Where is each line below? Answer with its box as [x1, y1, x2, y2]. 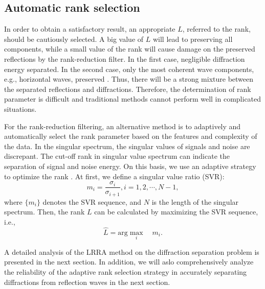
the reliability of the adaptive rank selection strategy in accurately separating [4, 267, 247, 277]
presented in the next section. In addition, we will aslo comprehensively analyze [4, 256, 254, 267]
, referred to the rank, [182, 23, 251, 34]
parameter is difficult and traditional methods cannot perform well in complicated [4, 93, 261, 104]
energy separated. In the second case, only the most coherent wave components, [4, 63, 254, 74]
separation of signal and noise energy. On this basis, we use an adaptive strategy [4, 160, 256, 171]
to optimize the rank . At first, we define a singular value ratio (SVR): [4, 171, 225, 181]
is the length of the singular [151, 196, 239, 207]
